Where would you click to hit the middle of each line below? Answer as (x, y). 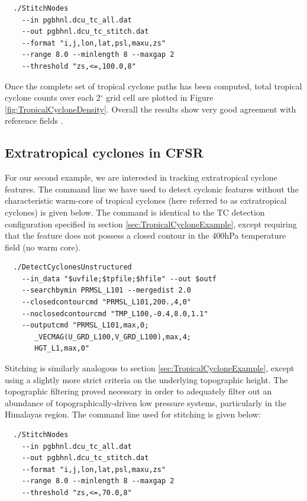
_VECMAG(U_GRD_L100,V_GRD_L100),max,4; (113, 337)
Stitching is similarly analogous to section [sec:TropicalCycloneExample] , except (150, 368)
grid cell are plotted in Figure (160, 97)
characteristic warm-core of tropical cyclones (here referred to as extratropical (146, 200)
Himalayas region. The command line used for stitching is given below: (133, 414)
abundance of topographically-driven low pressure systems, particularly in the (146, 402)
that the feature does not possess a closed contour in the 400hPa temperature (146, 235)
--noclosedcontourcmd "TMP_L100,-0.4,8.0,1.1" (115, 314)
